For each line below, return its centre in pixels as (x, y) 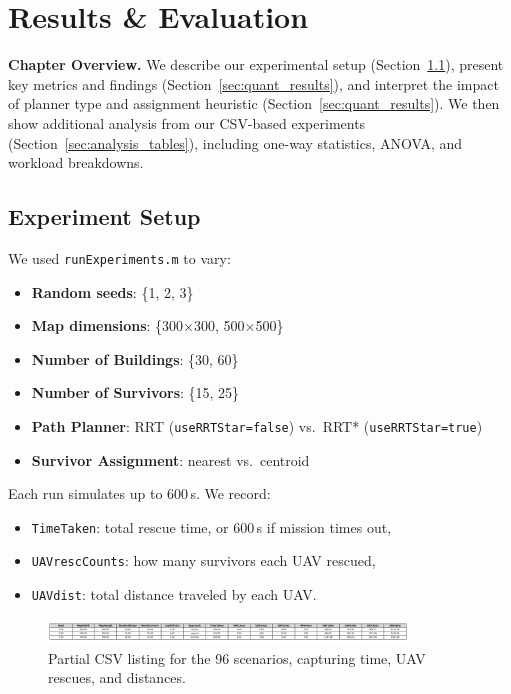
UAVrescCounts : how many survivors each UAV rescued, (203, 560)
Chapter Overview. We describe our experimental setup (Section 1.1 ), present (256, 64)
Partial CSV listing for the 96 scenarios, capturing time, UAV (237, 657)
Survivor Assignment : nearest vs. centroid (170, 459)
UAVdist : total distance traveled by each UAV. (174, 594)
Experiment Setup (104, 216)
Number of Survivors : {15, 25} (135, 392)
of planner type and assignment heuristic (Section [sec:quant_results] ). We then (254, 103)
